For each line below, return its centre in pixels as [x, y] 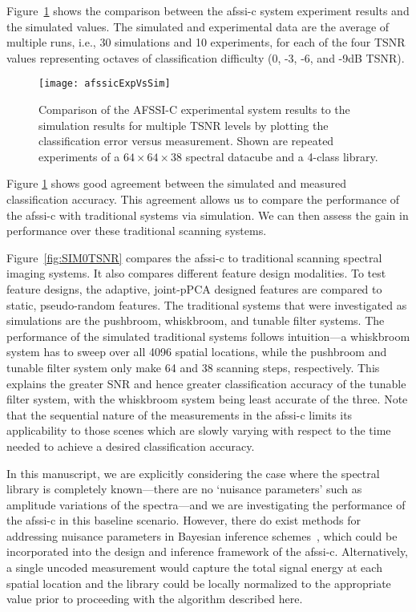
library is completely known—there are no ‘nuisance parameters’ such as [184, 489]
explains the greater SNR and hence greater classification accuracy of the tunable [206, 383]
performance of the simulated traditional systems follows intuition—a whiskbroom [208, 336]
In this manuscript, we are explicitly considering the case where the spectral [193, 473]
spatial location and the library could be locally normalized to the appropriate [199, 583]
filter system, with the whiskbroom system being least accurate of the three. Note [207, 399]
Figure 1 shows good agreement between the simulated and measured [177, 183]
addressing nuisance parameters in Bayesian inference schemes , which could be [202, 535]
